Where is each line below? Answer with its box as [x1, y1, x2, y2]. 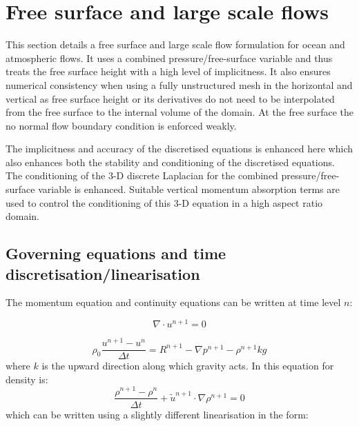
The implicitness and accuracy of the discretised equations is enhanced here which [6, 141, 353, 156]
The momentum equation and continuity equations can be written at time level [6, 295, 341, 310]
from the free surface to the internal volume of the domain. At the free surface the [6, 105, 353, 119]
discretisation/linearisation [6, 263, 200, 284]
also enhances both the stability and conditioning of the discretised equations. [6, 154, 335, 169]
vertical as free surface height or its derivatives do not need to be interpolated [6, 91, 335, 105]
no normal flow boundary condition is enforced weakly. [6, 118, 237, 132]
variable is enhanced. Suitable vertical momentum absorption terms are [38, 182, 340, 196]
